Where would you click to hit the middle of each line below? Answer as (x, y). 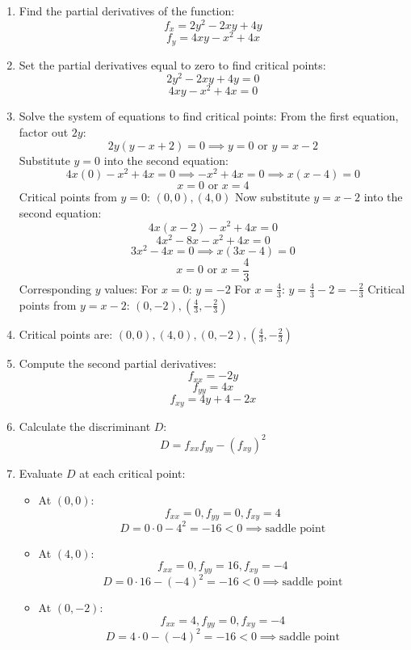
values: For (131, 288)
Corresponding (55, 288)
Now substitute (272, 197)
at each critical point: (132, 473)
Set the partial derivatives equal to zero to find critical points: (172, 64)
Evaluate (41, 473)
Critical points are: (66, 333)
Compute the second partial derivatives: (117, 363)
